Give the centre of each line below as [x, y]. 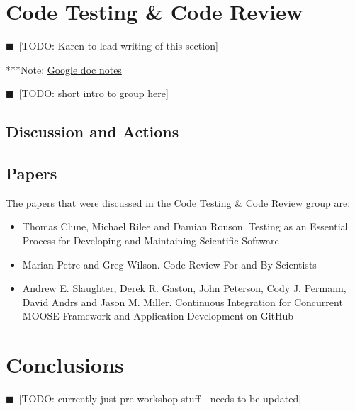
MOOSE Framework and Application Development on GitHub [158, 316]
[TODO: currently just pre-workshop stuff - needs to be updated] [160, 399]
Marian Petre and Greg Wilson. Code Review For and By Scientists [169, 264]
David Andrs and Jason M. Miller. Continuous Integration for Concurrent [182, 302]
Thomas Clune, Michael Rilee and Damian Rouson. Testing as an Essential [185, 226]
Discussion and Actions [92, 131]
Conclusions [65, 365]
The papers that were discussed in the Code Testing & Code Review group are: [178, 202]
